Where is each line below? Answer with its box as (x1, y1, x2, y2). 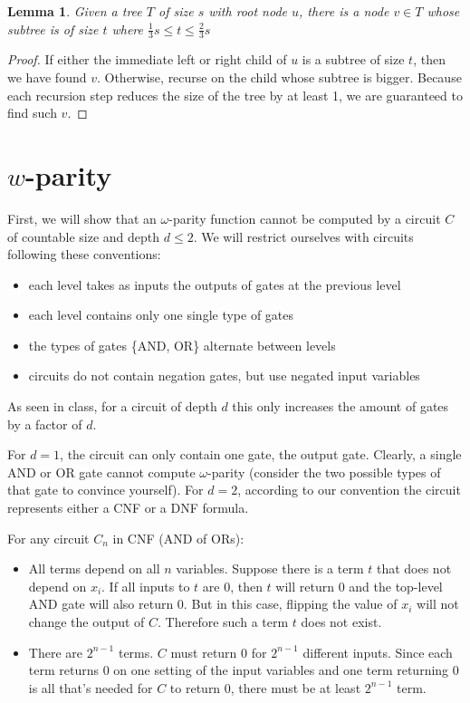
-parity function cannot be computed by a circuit (168, 208, 441, 227)
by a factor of (7, 414, 82, 433)
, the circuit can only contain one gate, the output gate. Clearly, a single (60, 445, 462, 464)
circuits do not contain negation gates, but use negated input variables (28, 366, 420, 385)
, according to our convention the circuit (237, 480, 461, 499)
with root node (208, 2, 288, 20)
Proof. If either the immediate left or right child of (7, 50, 287, 69)
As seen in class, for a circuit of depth (7, 397, 217, 416)
